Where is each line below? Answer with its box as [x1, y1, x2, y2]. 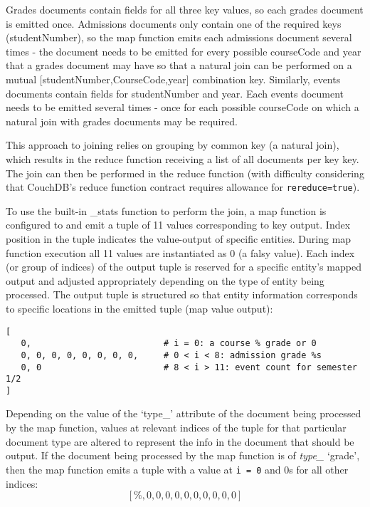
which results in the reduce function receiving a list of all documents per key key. [6, 151, 359, 166]
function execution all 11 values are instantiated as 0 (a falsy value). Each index [6, 245, 355, 260]
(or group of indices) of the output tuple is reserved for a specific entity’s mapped [6, 259, 361, 274]
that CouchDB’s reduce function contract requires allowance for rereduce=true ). [6, 179, 360, 194]
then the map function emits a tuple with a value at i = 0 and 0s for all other [6, 461, 349, 476]
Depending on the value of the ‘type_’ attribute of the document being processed [6, 406, 361, 421]
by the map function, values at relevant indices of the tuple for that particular [6, 420, 347, 435]
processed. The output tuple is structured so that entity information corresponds [6, 287, 358, 302]
